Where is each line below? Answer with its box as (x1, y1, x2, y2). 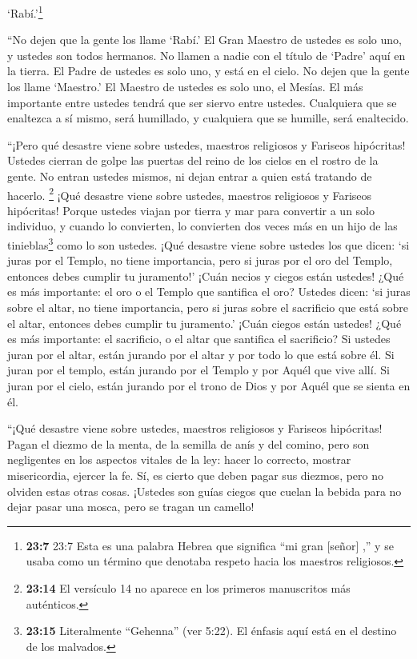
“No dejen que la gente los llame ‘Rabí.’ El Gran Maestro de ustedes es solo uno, (7, 31, 402, 48)
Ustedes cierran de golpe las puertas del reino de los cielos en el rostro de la (7, 152, 379, 169)
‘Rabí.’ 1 (7, 2, 43, 21)
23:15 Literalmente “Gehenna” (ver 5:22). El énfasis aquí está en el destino (26, 622, 397, 639)
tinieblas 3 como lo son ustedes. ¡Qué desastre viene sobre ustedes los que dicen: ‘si (7, 234, 410, 253)
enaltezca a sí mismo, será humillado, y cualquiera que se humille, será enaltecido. (7, 110, 409, 126)
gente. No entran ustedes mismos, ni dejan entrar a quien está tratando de (7, 168, 372, 184)
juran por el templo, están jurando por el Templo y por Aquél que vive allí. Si (7, 361, 390, 378)
